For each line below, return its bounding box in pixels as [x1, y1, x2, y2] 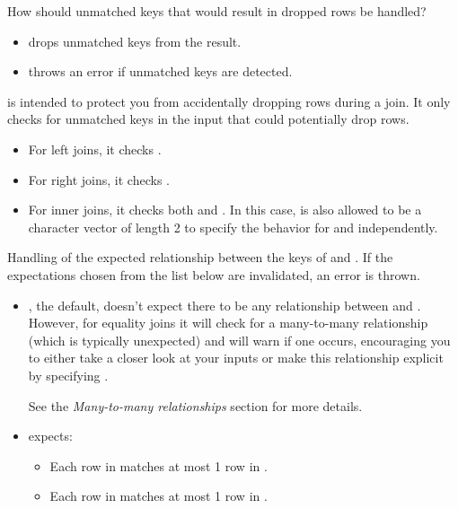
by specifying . [28, 365, 109, 384]
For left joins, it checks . [28, 139, 162, 158]
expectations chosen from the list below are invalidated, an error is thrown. [7, 265, 420, 284]
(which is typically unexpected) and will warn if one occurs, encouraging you [28, 330, 451, 349]
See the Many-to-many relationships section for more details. [28, 396, 363, 415]
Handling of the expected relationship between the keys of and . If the [7, 248, 393, 267]
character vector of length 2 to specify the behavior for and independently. [28, 217, 438, 236]
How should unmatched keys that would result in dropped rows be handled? [7, 2, 427, 20]
